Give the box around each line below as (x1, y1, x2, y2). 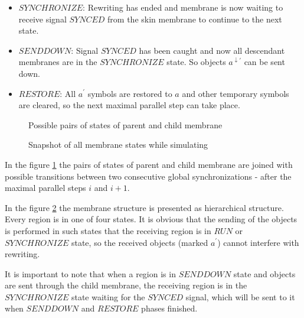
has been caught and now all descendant (139, 44, 285, 56)
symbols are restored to (87, 87, 172, 99)
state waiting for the (71, 290, 145, 303)
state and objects (233, 267, 296, 280)
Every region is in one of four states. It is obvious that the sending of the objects (5, 213, 298, 225)
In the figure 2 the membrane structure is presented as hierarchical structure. (5, 201, 284, 213)
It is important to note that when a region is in (5, 267, 176, 280)
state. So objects (166, 56, 226, 68)
